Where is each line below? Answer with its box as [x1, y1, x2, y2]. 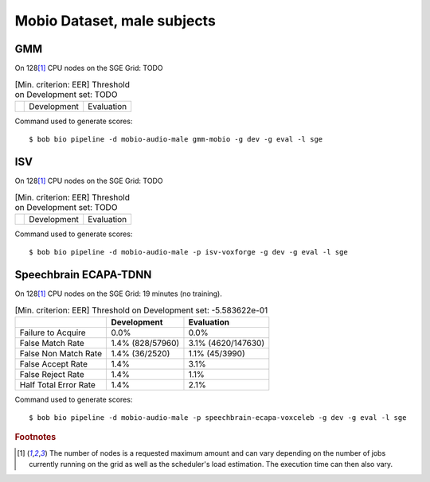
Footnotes [14, 431, 57, 442]
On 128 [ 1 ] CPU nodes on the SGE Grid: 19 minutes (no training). [14, 289, 222, 298]
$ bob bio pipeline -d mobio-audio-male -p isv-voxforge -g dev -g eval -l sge [29, 247, 348, 257]
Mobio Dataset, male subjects [14, 12, 217, 29]
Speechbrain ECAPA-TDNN [14, 268, 152, 282]
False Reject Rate [19, 368, 84, 379]
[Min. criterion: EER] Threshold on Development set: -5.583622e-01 [14, 305, 268, 316]
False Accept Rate [19, 358, 88, 369]
